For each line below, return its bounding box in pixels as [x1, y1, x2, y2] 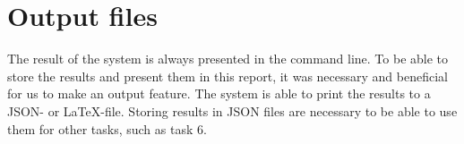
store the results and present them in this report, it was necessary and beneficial [7, 66, 448, 85]
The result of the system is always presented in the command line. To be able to [7, 49, 449, 68]
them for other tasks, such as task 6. [7, 119, 207, 138]
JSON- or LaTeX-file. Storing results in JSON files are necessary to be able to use [7, 101, 458, 120]
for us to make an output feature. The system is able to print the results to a [7, 84, 431, 103]
